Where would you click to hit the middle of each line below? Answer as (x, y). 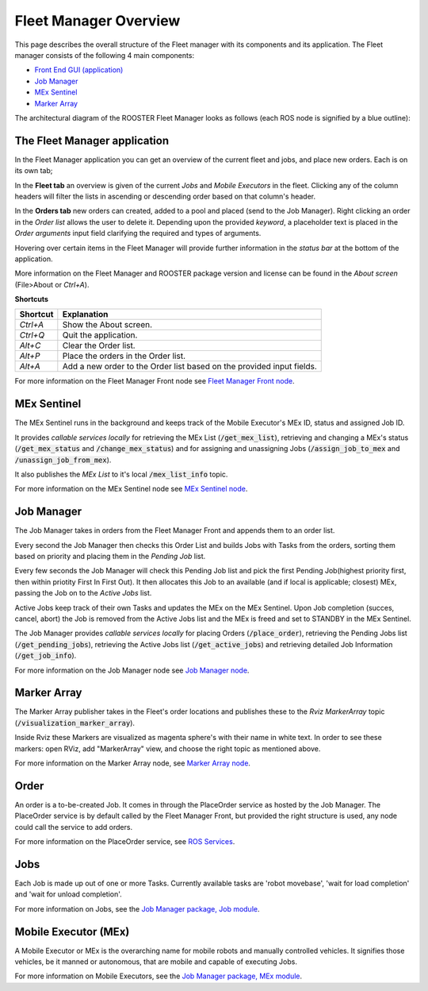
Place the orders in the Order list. (124, 356)
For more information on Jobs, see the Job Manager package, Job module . (137, 908)
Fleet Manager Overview (97, 21)
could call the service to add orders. (74, 827)
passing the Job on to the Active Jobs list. (83, 593)
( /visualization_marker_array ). (75, 723)
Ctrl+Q (32, 335)
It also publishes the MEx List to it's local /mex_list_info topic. (121, 474)
